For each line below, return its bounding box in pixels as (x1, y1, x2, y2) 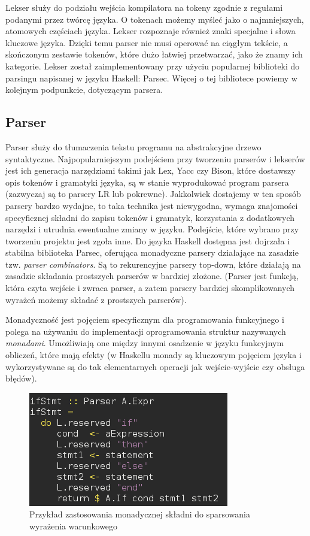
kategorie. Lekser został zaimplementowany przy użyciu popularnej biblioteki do (5, 59, 300, 72)
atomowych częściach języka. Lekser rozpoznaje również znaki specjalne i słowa (5, 25, 296, 37)
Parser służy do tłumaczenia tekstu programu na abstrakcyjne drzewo (5, 140, 262, 153)
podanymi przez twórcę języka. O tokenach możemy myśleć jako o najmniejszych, (5, 13, 304, 25)
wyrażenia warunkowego (29, 520, 118, 532)
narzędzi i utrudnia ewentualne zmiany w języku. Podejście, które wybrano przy (5, 223, 299, 235)
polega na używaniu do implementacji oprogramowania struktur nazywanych (5, 325, 286, 337)
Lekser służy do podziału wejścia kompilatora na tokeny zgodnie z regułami (5, 1, 283, 13)
